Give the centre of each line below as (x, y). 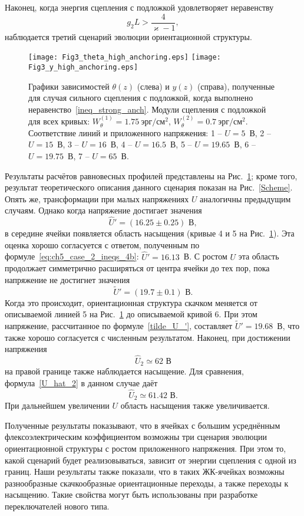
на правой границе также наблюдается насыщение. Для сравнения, (124, 371)
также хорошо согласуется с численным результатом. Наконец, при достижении (148, 337)
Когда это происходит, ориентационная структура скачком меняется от (131, 302)
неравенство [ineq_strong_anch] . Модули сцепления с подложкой (147, 109)
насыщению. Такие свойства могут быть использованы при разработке (131, 494)
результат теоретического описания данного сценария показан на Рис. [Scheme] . (149, 187)
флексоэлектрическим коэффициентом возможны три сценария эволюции (136, 437)
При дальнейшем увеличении (57, 405)
